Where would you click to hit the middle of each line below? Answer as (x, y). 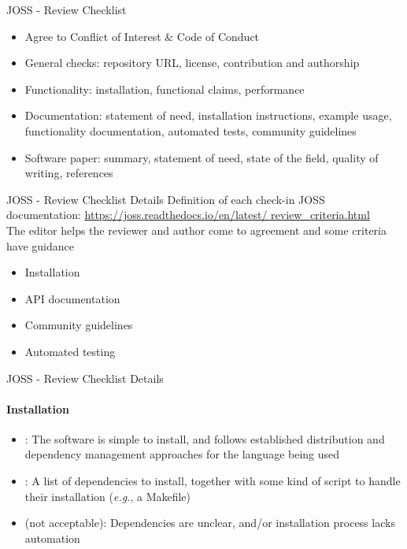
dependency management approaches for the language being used (182, 454)
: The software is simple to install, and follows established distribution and (205, 438)
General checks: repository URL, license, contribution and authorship (192, 63)
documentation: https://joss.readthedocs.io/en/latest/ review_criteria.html (188, 215)
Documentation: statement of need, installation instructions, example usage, (208, 115)
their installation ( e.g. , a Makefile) (108, 496)
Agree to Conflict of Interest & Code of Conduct (142, 36)
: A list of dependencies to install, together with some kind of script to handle (213, 481)
